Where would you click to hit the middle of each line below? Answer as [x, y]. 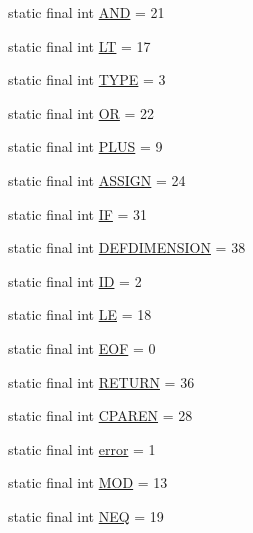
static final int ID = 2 [75, 280]
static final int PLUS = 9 [85, 146]
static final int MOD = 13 [88, 482]
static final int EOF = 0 [82, 347]
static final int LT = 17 [79, 45]
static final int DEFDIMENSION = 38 [127, 247]
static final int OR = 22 [81, 112]
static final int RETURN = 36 [101, 381]
